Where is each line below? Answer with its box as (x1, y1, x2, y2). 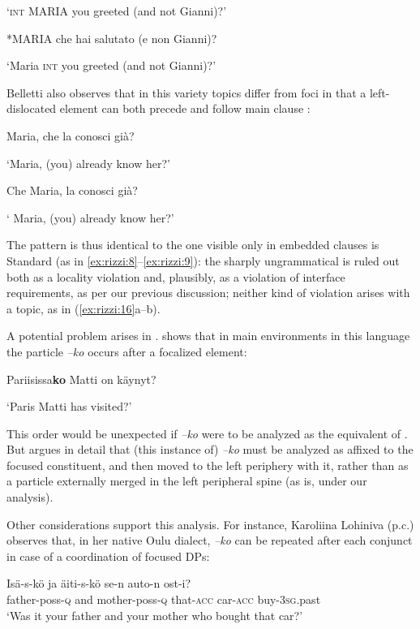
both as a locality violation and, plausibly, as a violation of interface (6, 268, 345, 285)
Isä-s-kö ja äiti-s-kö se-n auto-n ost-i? (6, 575, 191, 592)
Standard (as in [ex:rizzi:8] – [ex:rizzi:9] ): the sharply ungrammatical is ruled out (6, 252, 400, 269)
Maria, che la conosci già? (6, 127, 135, 144)
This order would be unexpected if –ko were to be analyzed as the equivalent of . (6, 424, 408, 442)
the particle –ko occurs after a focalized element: (6, 343, 247, 360)
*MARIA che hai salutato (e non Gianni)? (6, 29, 217, 46)
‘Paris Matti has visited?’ (6, 398, 132, 415)
